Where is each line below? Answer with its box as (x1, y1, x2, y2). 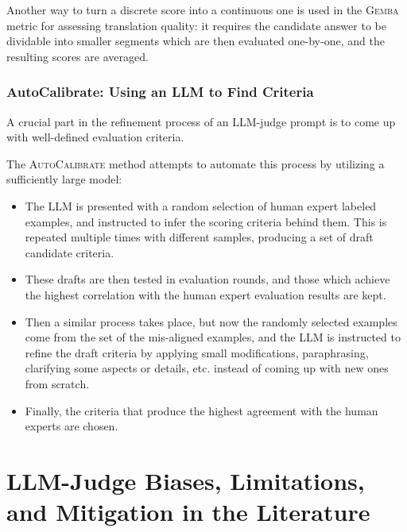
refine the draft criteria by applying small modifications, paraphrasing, (25, 344, 369, 360)
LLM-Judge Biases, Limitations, (6, 464, 365, 496)
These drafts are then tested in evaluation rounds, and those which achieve (25, 271, 390, 287)
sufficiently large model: (6, 171, 122, 187)
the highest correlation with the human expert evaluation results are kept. (25, 286, 386, 303)
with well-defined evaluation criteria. (6, 129, 184, 145)
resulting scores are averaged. (6, 48, 149, 64)
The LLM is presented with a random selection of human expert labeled (25, 197, 377, 214)
